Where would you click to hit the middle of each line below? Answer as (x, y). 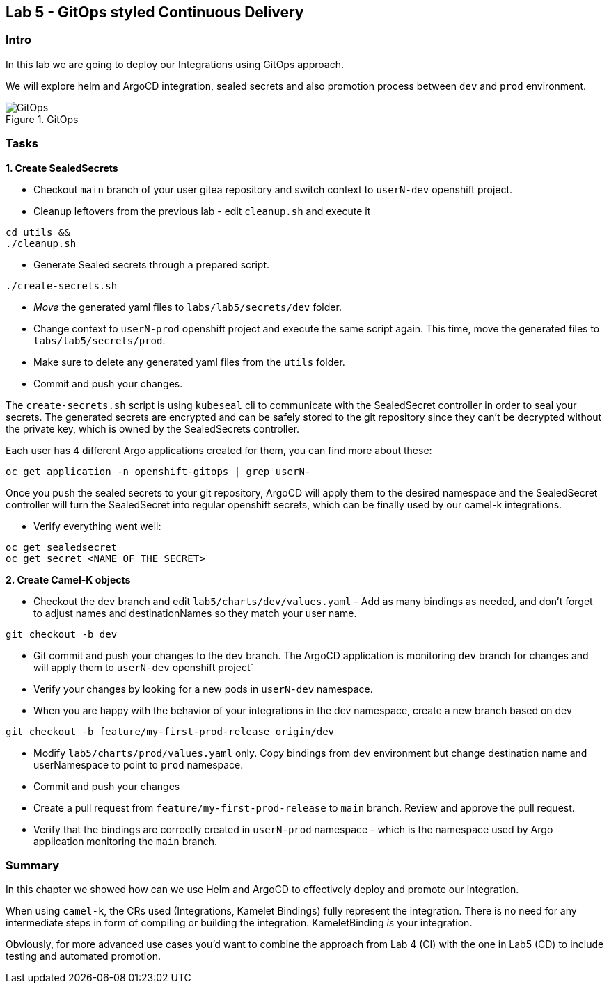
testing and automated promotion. (83, 956)
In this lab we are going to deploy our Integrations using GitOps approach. (175, 64)
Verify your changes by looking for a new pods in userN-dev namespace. (203, 689)
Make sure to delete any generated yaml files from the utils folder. (189, 362)
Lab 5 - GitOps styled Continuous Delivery (155, 12)
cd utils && (38, 232)
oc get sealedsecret (62, 547)
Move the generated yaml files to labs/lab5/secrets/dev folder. (188, 307)
